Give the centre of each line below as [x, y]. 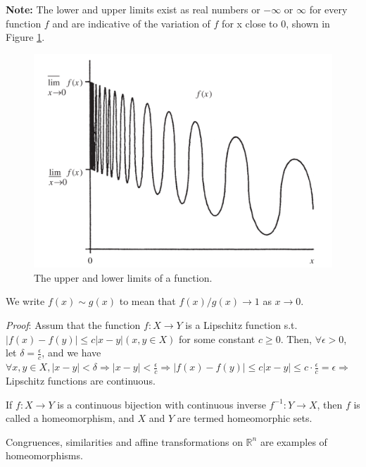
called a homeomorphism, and [70, 418]
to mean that [147, 301]
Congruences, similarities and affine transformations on [124, 441]
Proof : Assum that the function [73, 325]
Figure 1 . [25, 37]
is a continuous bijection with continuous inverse [162, 404]
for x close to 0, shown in [276, 23]
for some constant [217, 338]
